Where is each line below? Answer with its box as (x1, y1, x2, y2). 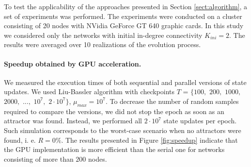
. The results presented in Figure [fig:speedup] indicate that (61, 134, 238, 145)
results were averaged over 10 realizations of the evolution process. (4, 39, 201, 50)
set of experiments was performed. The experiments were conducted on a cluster (4, 11, 242, 21)
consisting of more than (4, 153, 74, 164)
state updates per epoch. (163, 116, 237, 126)
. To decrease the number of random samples (105, 96, 239, 106)
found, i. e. (4, 134, 36, 145)
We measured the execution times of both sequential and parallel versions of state (4, 77, 247, 87)
